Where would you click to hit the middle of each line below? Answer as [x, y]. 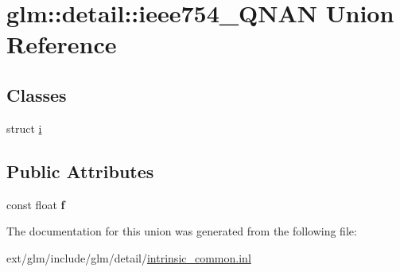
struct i [24, 128]
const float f [36, 204]
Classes [37, 94]
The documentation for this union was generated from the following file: [182, 231]
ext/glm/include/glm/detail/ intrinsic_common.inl [129, 257]
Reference [62, 44]
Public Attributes [80, 171]
